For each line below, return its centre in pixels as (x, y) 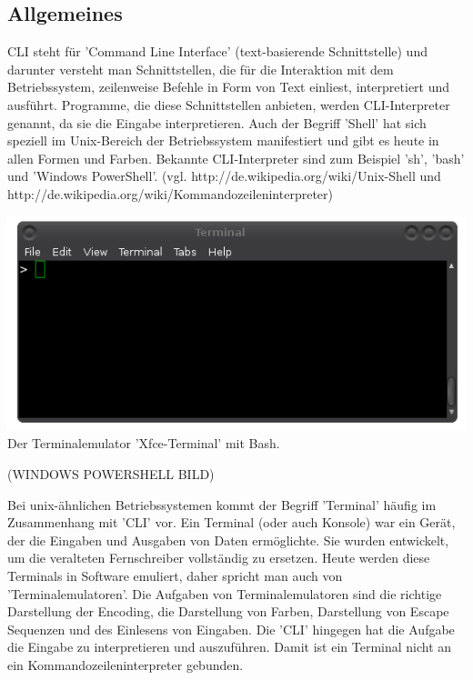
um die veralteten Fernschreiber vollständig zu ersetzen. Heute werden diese (219, 558)
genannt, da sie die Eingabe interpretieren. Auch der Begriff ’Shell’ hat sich (217, 122)
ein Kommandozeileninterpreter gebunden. (126, 664)
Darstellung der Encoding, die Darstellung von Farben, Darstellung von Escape (228, 611)
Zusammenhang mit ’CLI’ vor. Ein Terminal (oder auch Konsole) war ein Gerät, (231, 522)
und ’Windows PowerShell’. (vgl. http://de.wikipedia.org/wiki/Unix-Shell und (224, 176)
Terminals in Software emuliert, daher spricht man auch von (175, 575)
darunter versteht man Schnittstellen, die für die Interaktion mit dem (201, 69)
